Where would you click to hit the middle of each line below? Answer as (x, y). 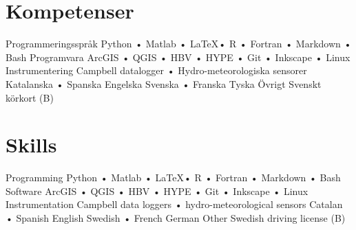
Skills (31, 145)
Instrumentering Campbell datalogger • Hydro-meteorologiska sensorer (156, 70)
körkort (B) (30, 97)
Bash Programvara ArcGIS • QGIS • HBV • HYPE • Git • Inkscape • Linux (178, 57)
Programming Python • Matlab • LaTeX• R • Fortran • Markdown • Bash (173, 177)
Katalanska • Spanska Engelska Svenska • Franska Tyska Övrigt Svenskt (164, 83)
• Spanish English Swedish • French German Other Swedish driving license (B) (176, 218)
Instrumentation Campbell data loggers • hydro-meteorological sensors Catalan (174, 204)
